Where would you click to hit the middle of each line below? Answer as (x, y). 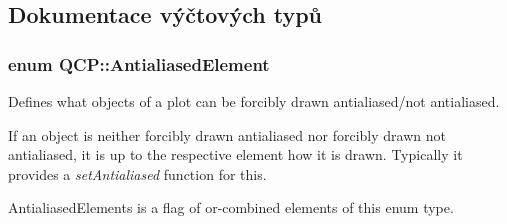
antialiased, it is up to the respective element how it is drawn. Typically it (235, 154)
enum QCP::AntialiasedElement (139, 63)
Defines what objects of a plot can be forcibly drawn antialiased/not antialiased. (254, 101)
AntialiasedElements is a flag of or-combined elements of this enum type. (231, 207)
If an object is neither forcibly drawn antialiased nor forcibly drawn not (227, 134)
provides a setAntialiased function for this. (137, 173)
